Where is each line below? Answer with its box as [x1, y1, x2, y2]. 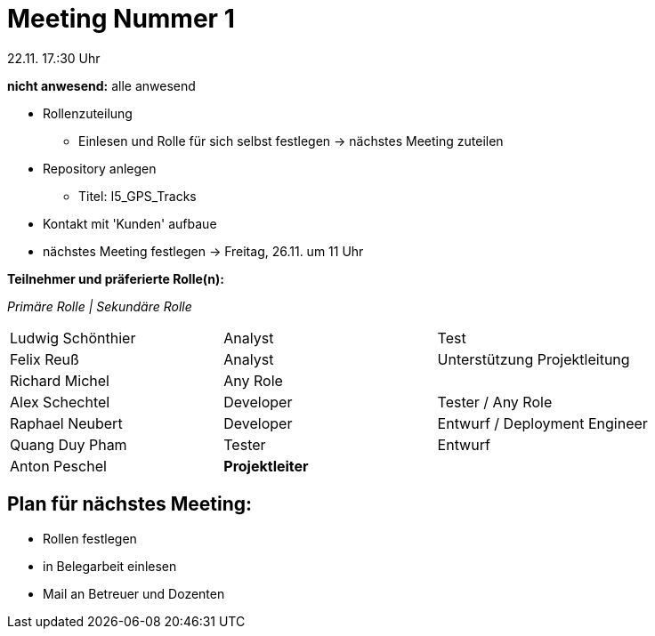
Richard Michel [10, 371, 109, 390]
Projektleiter [223, 456, 309, 475]
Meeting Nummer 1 [7, 4, 235, 34]
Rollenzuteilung [43, 105, 133, 121]
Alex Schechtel [10, 392, 110, 411]
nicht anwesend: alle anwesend [7, 77, 196, 93]
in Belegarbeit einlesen [43, 558, 177, 574]
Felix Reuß [10, 350, 79, 368]
